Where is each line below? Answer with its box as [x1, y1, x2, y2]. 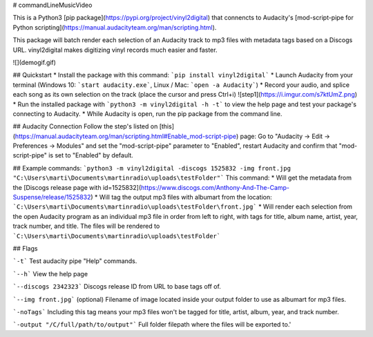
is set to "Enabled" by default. [48, 151, 134, 160]
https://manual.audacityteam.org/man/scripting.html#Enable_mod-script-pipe [15, 132, 237, 140]
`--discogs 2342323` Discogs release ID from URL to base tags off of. [12, 282, 221, 291]
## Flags [12, 244, 38, 252]
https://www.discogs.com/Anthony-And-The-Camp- [140, 183, 290, 191]
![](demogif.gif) [12, 58, 57, 66]
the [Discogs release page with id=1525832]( [12, 183, 142, 191]
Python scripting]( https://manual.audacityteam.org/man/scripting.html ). [12, 23, 217, 31]
